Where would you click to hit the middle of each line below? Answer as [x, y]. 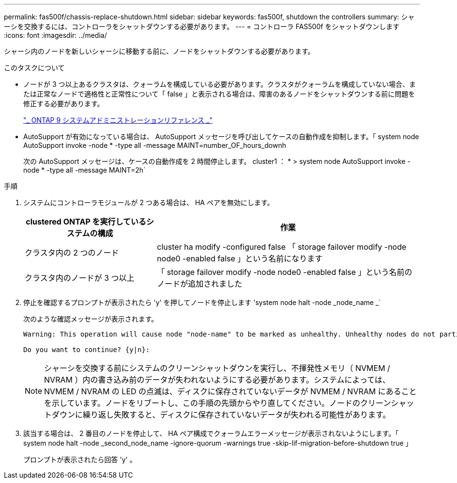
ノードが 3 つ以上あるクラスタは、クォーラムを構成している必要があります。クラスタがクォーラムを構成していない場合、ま [220, 84]
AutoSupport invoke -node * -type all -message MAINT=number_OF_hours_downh [155, 145]
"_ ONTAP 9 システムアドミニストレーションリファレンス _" [118, 120]
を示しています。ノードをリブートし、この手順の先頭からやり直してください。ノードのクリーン [218, 403]
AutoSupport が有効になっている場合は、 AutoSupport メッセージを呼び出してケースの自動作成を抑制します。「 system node [221, 137]
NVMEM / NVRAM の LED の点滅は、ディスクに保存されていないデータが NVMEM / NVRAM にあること [230, 391]
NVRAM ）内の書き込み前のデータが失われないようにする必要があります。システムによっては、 [217, 380]
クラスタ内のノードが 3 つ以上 [80, 278]
